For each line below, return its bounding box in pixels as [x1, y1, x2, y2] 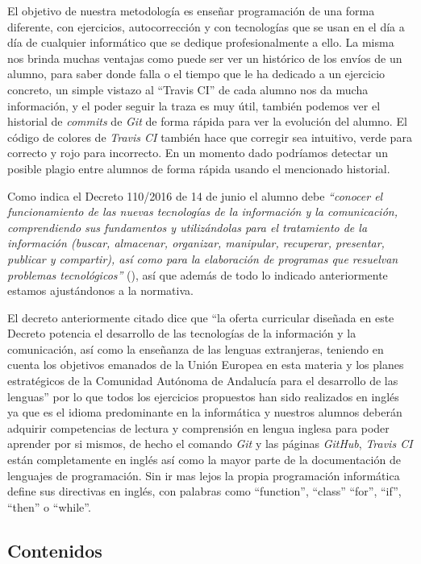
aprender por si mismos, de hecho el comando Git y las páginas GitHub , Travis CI [7, 435, 413, 452]
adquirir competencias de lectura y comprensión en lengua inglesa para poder [7, 419, 390, 436]
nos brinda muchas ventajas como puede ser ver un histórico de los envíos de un [7, 49, 402, 66]
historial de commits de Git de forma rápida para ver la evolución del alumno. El [7, 113, 407, 130]
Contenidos [7, 537, 102, 562]
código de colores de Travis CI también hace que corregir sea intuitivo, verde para [7, 128, 412, 145]
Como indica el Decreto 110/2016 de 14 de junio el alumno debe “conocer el [7, 187, 383, 204]
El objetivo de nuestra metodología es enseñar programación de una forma [7, 2, 375, 19]
